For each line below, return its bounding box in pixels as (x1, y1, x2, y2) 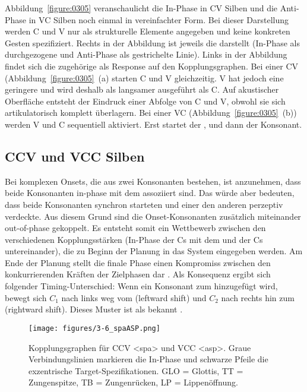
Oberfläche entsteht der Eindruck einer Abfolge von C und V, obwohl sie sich (5, 94, 286, 107)
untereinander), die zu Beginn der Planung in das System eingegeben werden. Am (5, 245, 303, 257)
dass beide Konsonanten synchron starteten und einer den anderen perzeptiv (5, 198, 283, 210)
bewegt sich (5, 291, 47, 304)
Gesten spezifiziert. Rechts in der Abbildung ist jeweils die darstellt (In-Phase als (5, 36, 300, 49)
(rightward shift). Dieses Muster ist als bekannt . (5, 303, 183, 315)
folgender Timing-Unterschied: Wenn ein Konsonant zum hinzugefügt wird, (5, 280, 278, 292)
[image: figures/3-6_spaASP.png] (29, 324, 160, 333)
